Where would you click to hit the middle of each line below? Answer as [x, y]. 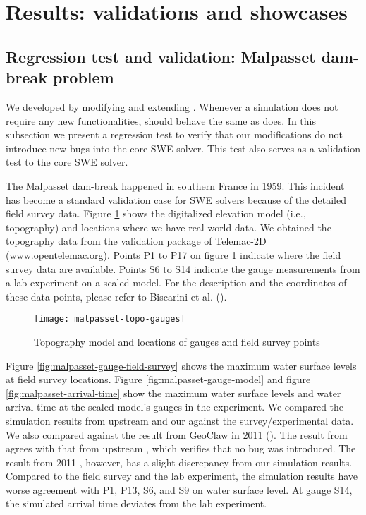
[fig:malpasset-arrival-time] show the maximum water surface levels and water [173, 393]
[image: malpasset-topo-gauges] [110, 319]
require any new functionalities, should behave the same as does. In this [161, 120]
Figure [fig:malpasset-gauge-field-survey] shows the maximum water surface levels [181, 365]
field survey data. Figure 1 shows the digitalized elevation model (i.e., [156, 213]
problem [83, 77]
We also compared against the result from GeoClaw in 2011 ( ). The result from [177, 434]
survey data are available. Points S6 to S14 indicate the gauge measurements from [183, 268]
